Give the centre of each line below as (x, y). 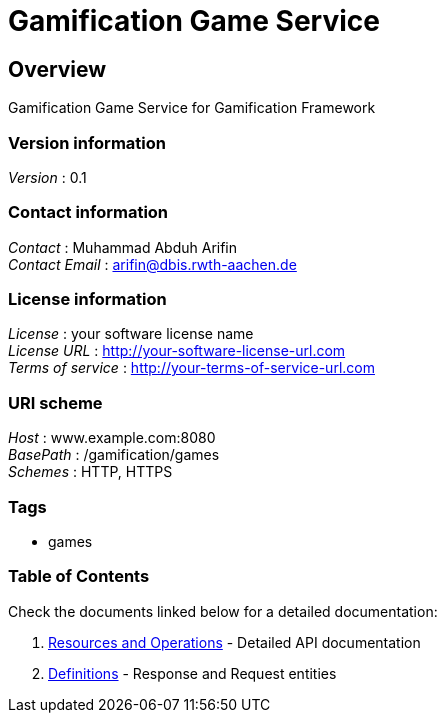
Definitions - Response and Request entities (192, 673)
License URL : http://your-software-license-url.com (177, 351)
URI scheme (55, 402)
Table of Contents (79, 576)
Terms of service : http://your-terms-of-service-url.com (191, 368)
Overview (57, 69)
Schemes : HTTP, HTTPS (90, 472)
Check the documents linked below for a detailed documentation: (223, 611)
